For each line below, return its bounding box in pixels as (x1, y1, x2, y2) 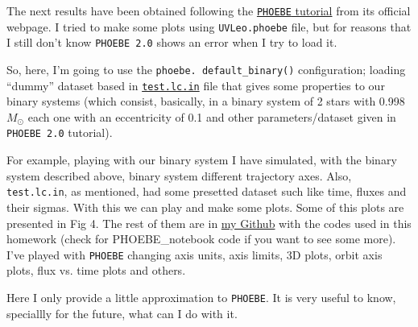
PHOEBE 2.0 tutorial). (6, 124, 113, 141)
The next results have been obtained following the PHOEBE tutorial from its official (6, 2, 411, 19)
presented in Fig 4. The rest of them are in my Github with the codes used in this (6, 214, 412, 231)
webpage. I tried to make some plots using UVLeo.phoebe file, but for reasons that (6, 18, 412, 35)
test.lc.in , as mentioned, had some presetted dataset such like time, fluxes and (6, 183, 407, 200)
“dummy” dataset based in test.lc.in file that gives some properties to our (6, 77, 385, 93)
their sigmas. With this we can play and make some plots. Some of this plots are (6, 198, 404, 215)
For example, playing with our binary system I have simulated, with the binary (6, 151, 397, 168)
